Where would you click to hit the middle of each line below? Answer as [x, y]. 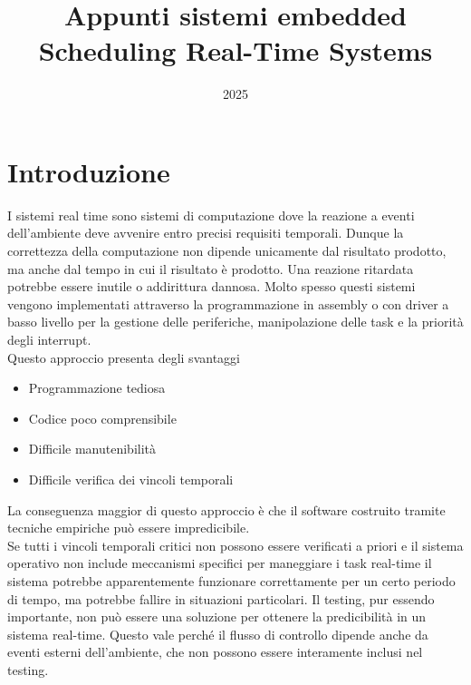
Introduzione [89, 171]
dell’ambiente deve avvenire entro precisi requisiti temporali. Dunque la [206, 233]
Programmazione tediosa [97, 388]
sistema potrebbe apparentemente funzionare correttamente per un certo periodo [231, 580]
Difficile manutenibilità [92, 449]
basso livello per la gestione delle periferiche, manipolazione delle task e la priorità [235, 322]
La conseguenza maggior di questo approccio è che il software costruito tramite [226, 509]
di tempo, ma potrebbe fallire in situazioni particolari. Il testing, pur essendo [221, 598]
